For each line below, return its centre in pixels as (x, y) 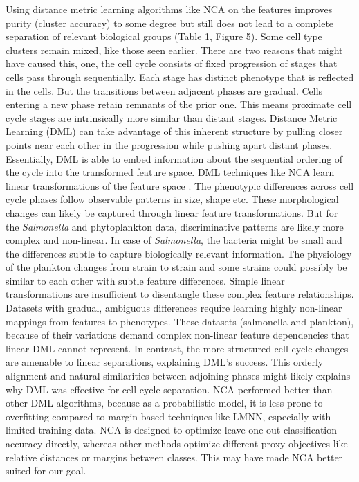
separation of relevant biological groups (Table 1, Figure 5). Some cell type (164, 36)
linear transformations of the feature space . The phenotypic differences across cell (180, 185)
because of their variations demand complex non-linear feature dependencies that (177, 335)
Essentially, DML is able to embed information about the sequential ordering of (174, 158)
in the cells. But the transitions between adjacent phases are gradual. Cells (164, 90)
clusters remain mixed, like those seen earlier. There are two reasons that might (174, 50)
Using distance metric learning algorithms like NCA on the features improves (169, 9)
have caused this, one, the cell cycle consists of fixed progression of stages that (172, 63)
